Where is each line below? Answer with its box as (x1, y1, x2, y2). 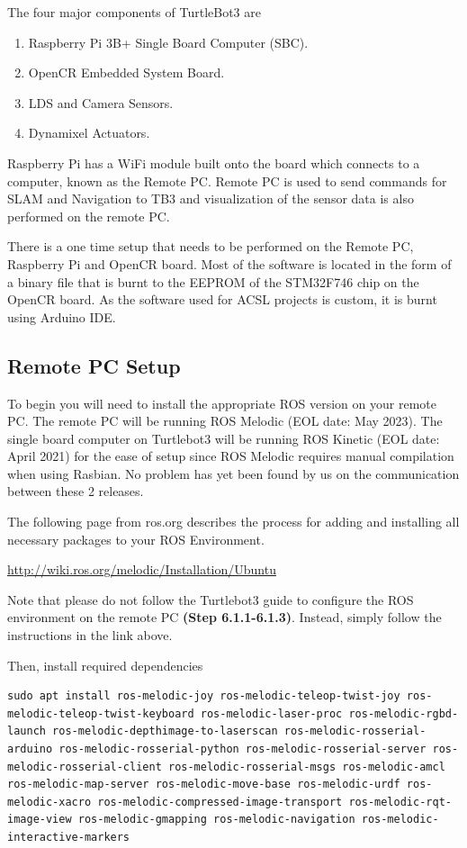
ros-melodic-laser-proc (200, 707, 343, 720)
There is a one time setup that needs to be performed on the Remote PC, (7, 237, 414, 256)
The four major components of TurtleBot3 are (7, 3, 261, 21)
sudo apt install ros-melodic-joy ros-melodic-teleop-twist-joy (7, 690, 400, 703)
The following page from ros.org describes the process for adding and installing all (7, 512, 460, 531)
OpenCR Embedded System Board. (28, 63, 225, 82)
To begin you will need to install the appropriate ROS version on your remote (7, 393, 436, 412)
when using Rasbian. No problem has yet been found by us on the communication (7, 464, 460, 483)
